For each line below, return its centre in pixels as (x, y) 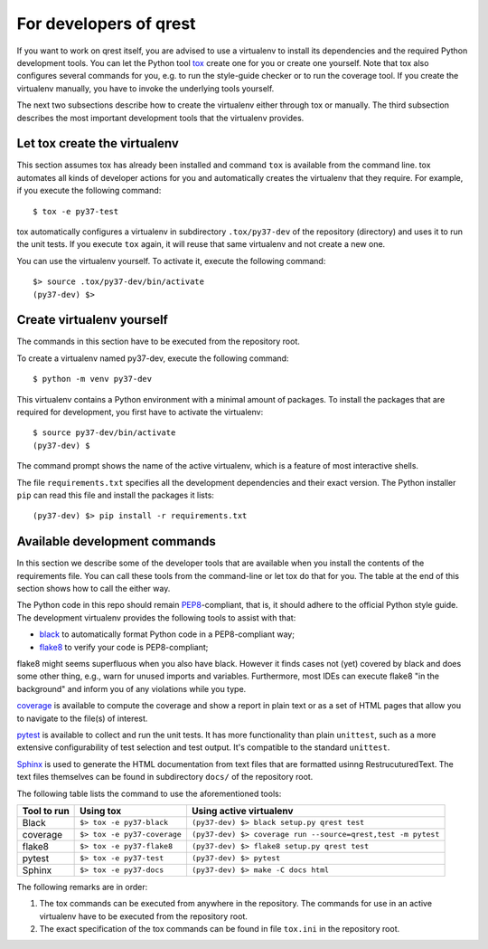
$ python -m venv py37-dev (93, 379)
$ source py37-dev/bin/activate (104, 433)
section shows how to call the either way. (94, 589)
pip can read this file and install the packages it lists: (115, 495)
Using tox (101, 811)
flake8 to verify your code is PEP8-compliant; (124, 647)
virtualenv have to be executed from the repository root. (143, 916)
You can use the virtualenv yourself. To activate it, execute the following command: (171, 261)
